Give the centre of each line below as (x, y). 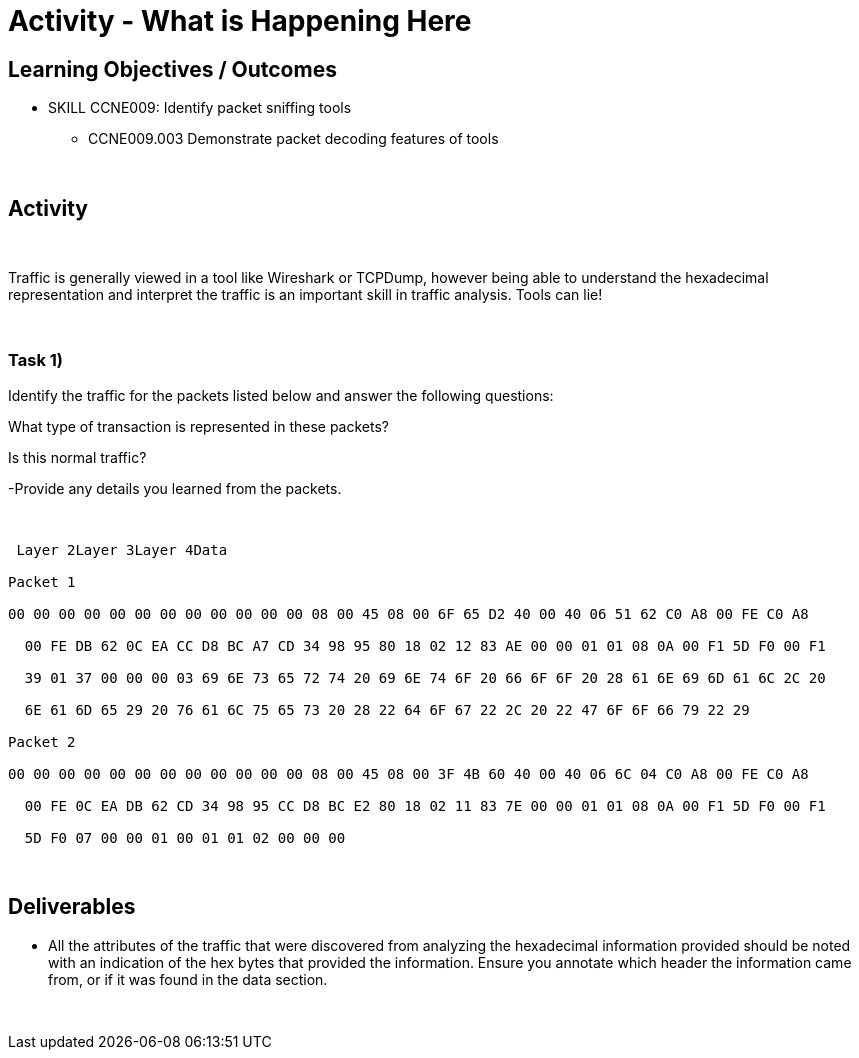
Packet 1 (42, 581)
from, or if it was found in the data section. (188, 979)
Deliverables (72, 907)
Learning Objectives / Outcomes (172, 69)
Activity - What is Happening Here (240, 21)
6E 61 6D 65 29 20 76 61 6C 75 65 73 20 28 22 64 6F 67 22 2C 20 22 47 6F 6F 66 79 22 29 (387, 709)
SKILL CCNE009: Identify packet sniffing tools (200, 108)
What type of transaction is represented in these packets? (198, 426)
